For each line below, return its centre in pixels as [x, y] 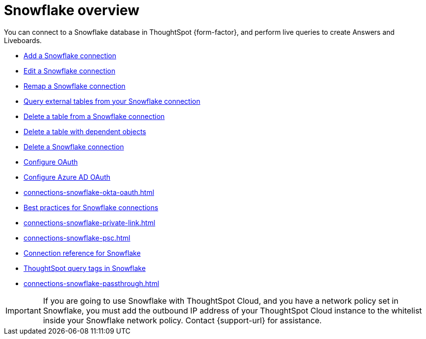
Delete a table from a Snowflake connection [94, 116]
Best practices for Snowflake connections [91, 207]
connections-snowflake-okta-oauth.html [89, 192]
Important [23, 310]
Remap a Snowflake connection [75, 86]
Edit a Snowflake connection [70, 71]
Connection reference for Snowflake [82, 253]
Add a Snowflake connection [70, 55]
